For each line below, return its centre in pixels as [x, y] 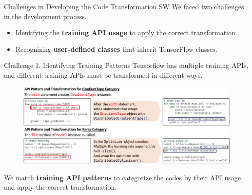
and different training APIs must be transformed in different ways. [103, 75]
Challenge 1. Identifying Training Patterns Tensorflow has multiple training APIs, [126, 65]
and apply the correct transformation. [60, 187]
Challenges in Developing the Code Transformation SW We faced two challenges [124, 6]
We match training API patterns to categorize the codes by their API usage [122, 177]
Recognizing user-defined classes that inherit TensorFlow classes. [116, 49]
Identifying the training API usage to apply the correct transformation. [126, 32]
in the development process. [45, 16]
